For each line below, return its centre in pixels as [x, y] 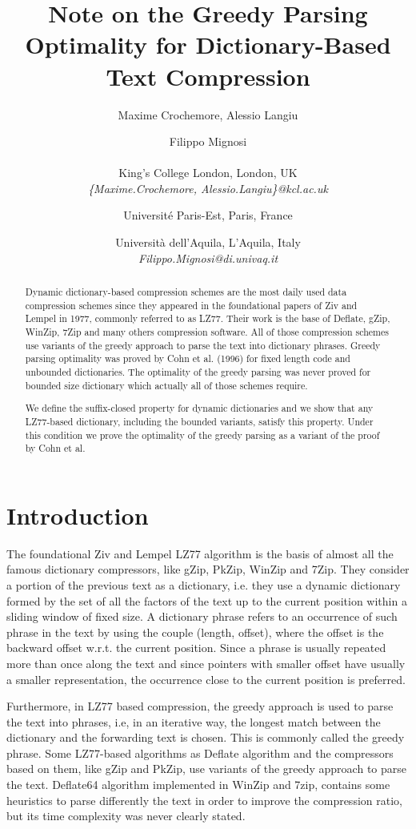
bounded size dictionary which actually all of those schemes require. [166, 385]
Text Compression [208, 76]
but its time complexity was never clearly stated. [126, 816]
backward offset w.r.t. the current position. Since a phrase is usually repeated [196, 648]
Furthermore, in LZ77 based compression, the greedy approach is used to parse [200, 706]
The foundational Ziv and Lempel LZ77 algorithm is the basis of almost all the [200, 553]
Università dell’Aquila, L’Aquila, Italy [208, 242]
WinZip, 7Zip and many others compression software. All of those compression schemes [207, 332]
